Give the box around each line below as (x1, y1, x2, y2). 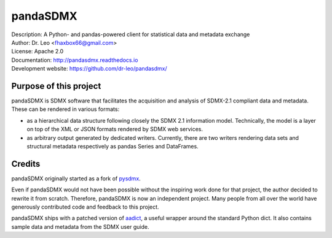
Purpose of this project (11, 80, 101, 91)
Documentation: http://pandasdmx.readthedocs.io (11, 56, 138, 64)
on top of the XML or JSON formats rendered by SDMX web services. (26, 126, 203, 133)
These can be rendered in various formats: (11, 106, 120, 113)
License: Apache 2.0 (11, 48, 64, 55)
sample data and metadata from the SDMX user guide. (11, 223, 149, 230)
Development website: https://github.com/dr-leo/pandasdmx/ (11, 65, 167, 72)
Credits (11, 158, 41, 169)
